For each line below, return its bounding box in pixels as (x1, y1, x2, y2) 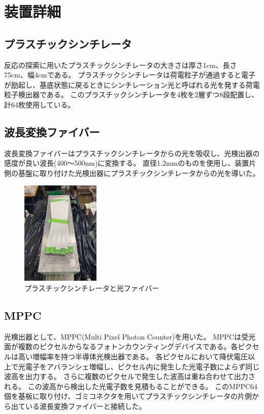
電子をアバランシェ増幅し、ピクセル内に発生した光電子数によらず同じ (25, 361, 260, 371)
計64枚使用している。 (4, 99, 75, 109)
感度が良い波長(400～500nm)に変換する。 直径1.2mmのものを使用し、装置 (4, 158, 249, 168)
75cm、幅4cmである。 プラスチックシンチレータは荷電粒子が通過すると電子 (4, 69, 255, 80)
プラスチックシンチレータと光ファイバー (24, 283, 159, 293)
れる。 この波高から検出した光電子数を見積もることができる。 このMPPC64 (4, 381, 258, 391)
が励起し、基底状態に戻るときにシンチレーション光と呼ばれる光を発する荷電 (4, 79, 260, 90)
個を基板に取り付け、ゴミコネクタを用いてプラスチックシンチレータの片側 (4, 391, 252, 401)
